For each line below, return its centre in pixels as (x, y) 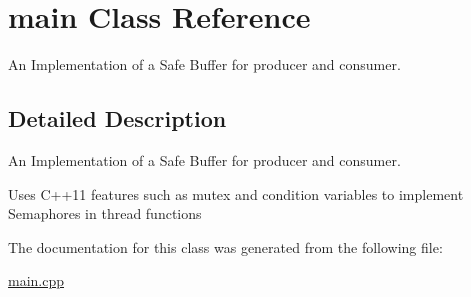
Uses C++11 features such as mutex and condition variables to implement (236, 193)
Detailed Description (117, 118)
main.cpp (36, 280)
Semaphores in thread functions (105, 213)
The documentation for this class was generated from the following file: (225, 246)
